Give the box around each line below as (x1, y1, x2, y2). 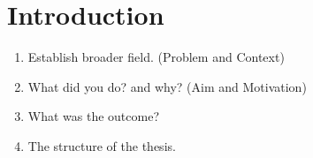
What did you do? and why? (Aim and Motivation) (27, 77, 307, 95)
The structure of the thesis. (27, 136, 176, 154)
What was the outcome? (27, 107, 160, 125)
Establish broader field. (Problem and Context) (27, 48, 285, 66)
